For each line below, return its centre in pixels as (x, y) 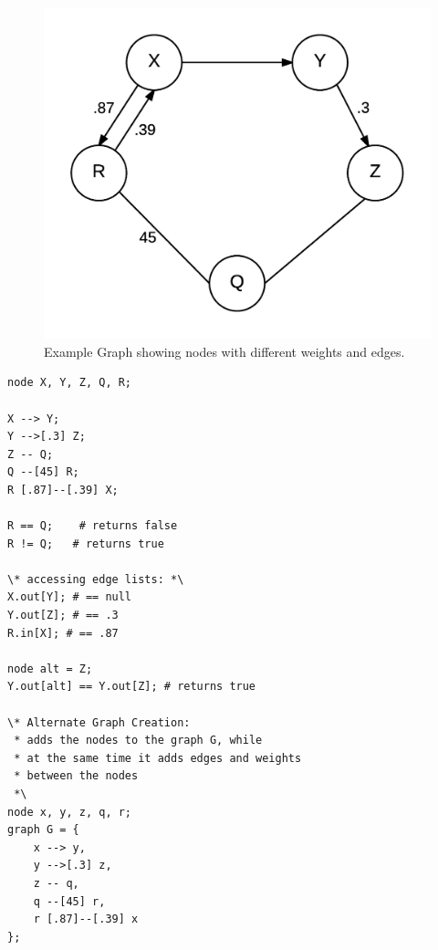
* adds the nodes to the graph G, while (138, 741)
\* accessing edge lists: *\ (96, 579)
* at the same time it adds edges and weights (158, 758)
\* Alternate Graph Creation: (99, 722)
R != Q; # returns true (86, 543)
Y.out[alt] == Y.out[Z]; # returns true (132, 687)
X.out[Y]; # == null (70, 597)
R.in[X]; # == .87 (63, 633)
